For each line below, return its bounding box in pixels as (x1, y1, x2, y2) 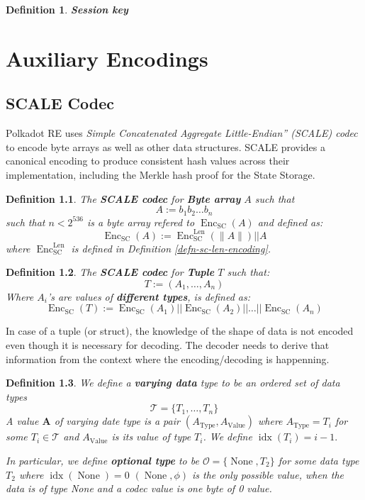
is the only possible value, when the (191, 467, 344, 482)
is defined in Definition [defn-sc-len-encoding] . (71, 240, 271, 255)
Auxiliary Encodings (6, 43, 208, 72)
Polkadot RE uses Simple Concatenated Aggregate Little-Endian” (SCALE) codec (6, 126, 358, 140)
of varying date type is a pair (54, 413, 180, 428)
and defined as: (257, 214, 323, 229)
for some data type (278, 453, 359, 468)
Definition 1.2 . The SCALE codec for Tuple (6, 265, 215, 279)
